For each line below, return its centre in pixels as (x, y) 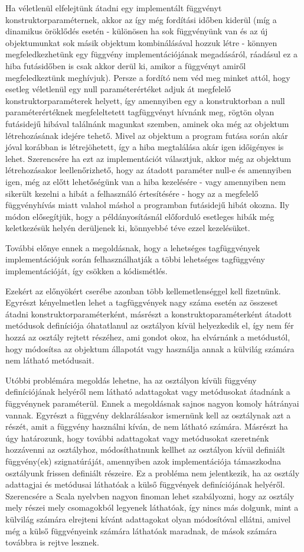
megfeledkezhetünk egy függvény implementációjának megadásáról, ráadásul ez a (151, 54)
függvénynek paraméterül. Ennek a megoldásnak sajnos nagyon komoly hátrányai (152, 403)
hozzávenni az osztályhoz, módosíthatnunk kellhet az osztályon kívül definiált (146, 449)
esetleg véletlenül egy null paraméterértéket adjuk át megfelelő (118, 89)
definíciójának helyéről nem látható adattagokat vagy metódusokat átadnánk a (148, 392)
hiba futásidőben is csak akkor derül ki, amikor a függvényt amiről (126, 65)
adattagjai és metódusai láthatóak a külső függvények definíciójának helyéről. (145, 484)
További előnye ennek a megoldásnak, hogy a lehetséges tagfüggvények (133, 247)
